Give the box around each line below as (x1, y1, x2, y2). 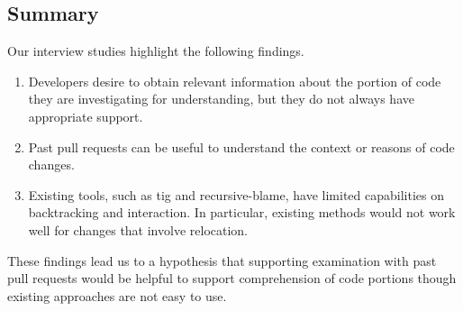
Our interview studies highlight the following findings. (7, 41, 304, 60)
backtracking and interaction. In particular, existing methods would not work (28, 203, 456, 222)
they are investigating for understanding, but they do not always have (28, 89, 414, 108)
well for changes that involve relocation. (28, 220, 249, 239)
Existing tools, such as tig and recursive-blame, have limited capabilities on (28, 185, 444, 204)
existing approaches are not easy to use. (7, 286, 227, 305)
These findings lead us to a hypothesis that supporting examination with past (7, 251, 437, 270)
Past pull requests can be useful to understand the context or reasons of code (28, 137, 455, 156)
